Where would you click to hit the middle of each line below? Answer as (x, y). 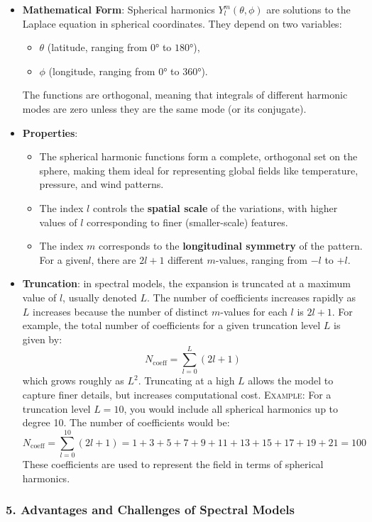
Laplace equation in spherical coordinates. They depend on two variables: (182, 23)
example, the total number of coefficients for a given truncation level (171, 325)
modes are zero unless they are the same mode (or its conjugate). (164, 108)
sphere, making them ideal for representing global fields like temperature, (199, 170)
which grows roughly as (73, 381)
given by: (42, 339)
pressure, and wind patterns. (102, 184)
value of (39, 297)
